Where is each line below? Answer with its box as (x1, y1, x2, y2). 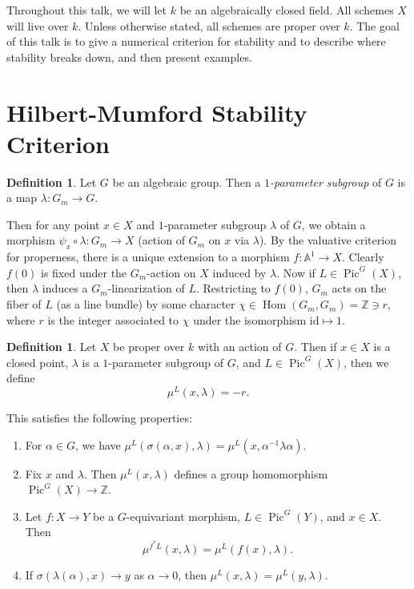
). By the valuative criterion (259, 232, 396, 248)
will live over (6, 17, 69, 34)
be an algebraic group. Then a (112, 173, 261, 190)
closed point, (6, 353, 69, 370)
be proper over (113, 338, 185, 355)
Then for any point (6, 216, 100, 232)
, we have (75, 436, 121, 453)
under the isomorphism (193, 311, 307, 328)
